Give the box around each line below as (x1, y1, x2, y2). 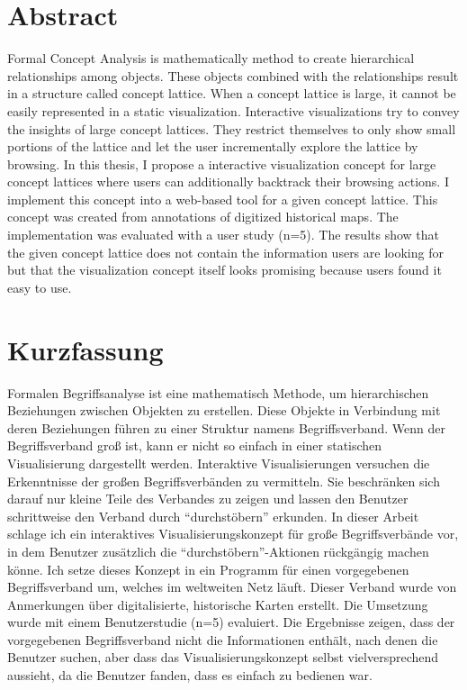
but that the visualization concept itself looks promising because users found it (7, 260, 442, 279)
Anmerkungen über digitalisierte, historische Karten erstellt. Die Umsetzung (7, 595, 428, 613)
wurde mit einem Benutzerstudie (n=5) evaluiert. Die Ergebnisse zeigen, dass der (7, 613, 455, 631)
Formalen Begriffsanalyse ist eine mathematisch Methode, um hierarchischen (7, 383, 429, 402)
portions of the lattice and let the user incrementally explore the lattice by (7, 137, 418, 156)
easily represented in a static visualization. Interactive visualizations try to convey (7, 101, 460, 120)
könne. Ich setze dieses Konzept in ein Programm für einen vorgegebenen (7, 559, 409, 578)
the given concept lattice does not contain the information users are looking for (7, 242, 444, 261)
